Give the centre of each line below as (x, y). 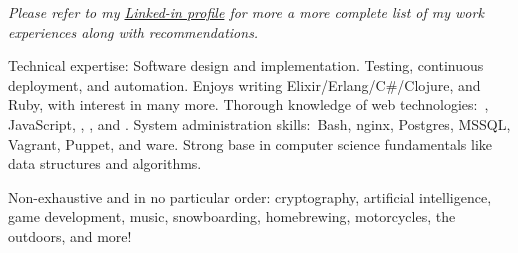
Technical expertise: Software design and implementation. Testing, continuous (246, 65)
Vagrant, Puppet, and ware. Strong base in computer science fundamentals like (250, 143)
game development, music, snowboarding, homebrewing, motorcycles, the (232, 216)
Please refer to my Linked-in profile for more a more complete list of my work (246, 12)
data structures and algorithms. (105, 163)
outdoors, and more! (70, 235)
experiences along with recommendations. (133, 31)
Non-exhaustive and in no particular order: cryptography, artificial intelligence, (250, 196)
